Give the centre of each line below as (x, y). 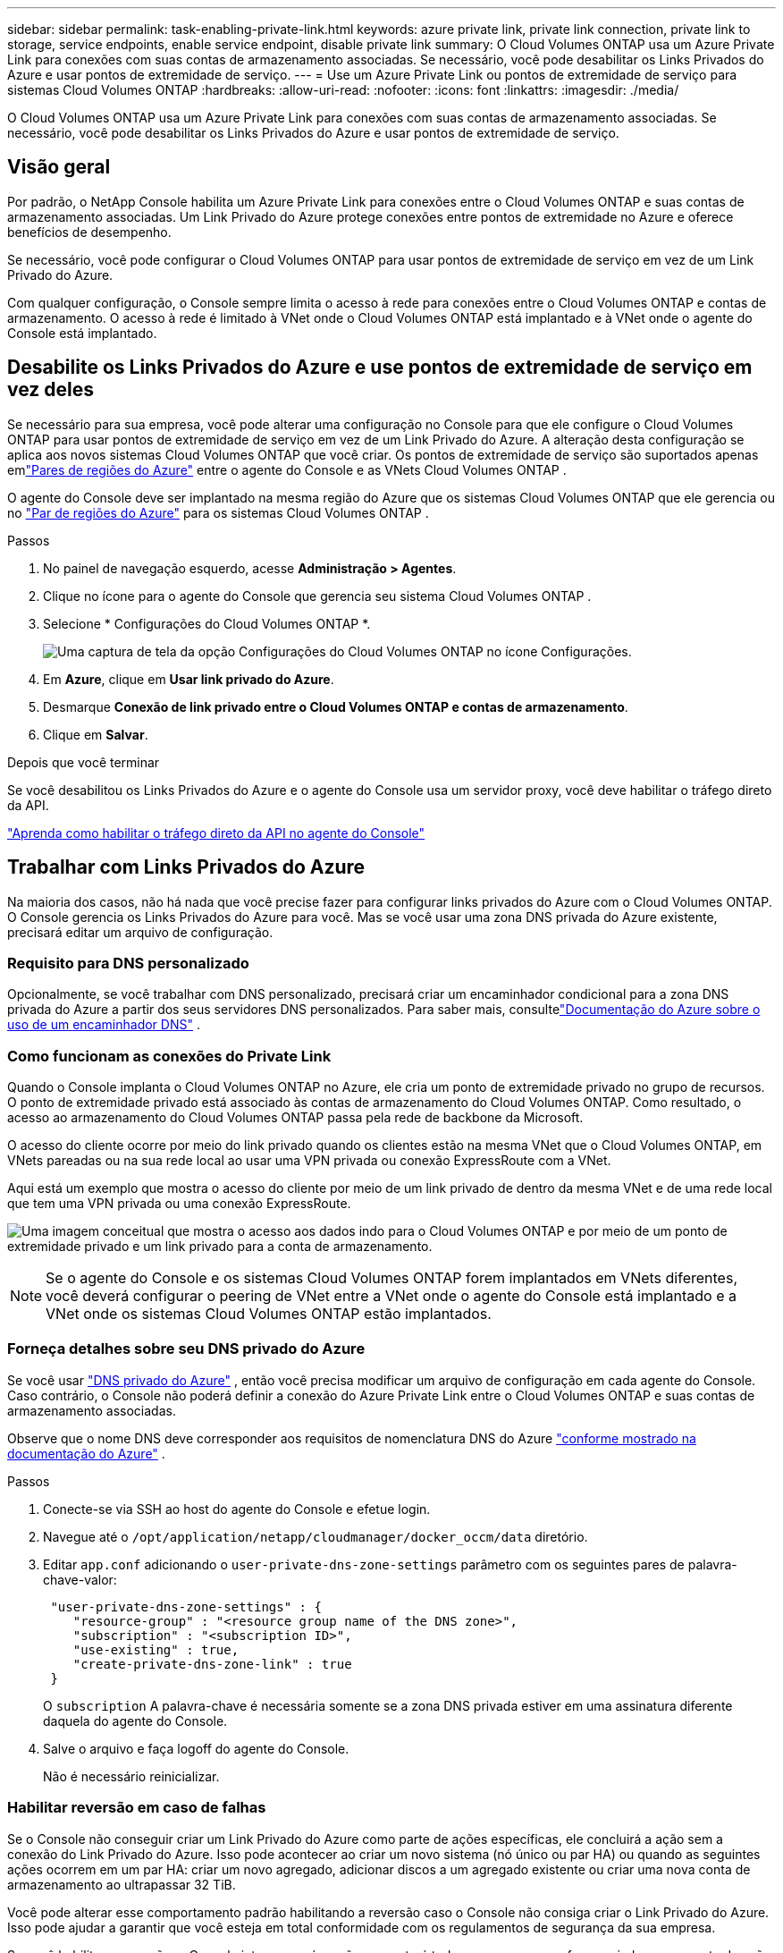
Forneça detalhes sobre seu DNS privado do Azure (186, 1349)
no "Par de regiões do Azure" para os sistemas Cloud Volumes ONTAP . (218, 512)
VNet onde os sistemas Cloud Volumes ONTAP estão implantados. (269, 1314)
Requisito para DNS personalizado (128, 963)
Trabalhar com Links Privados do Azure (186, 867)
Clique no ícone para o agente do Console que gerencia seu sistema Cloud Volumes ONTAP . (317, 596)
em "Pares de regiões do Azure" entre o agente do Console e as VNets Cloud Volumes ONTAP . (287, 469)
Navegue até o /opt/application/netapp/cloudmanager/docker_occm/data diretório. (316, 1536)
